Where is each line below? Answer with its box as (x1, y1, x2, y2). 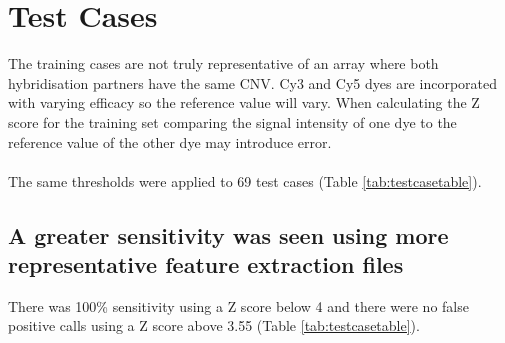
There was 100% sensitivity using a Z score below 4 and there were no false (8, 295, 469, 316)
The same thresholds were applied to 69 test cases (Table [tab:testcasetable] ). (8, 170, 482, 191)
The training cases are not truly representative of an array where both (8, 53, 439, 74)
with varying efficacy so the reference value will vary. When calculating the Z (8, 92, 480, 113)
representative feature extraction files (8, 249, 404, 280)
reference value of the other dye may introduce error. (8, 131, 332, 152)
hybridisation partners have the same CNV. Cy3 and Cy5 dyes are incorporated (8, 72, 497, 93)
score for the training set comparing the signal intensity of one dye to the (8, 111, 457, 132)
